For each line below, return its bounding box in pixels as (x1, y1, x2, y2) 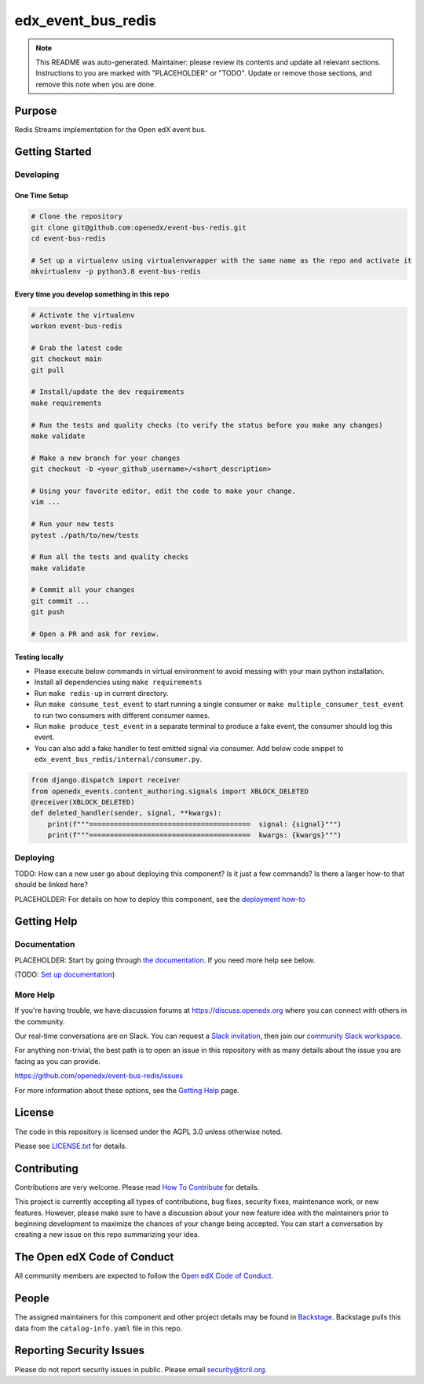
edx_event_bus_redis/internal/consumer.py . (34, 755, 203, 764)
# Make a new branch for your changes (31, 453, 181, 462)
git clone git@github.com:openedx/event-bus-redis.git (31, 223, 247, 232)
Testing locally (14, 652, 64, 661)
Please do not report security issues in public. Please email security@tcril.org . (14, 1364, 267, 1374)
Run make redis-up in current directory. (34, 688, 169, 698)
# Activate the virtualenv (31, 311, 135, 319)
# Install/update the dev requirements (31, 388, 185, 396)
